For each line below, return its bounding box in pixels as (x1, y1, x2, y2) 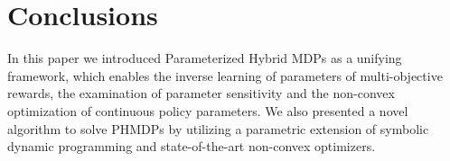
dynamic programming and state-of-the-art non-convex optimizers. (7, 137, 376, 156)
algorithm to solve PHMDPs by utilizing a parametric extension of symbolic (7, 119, 429, 138)
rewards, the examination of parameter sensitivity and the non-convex (7, 84, 395, 103)
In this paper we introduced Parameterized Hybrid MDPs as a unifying (7, 49, 402, 67)
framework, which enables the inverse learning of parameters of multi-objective (7, 66, 443, 85)
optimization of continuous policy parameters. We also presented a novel (7, 101, 408, 120)
